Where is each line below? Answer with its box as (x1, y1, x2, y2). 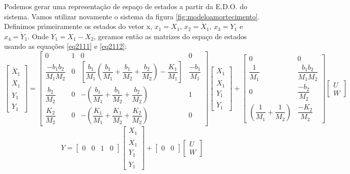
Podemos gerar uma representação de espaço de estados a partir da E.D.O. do (4, 1, 247, 11)
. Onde (27, 31, 49, 41)
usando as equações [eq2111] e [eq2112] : (4, 41, 127, 51)
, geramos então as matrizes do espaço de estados (94, 31, 247, 41)
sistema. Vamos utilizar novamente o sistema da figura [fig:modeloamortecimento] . (4, 11, 260, 21)
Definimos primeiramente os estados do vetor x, (4, 21, 153, 32)
